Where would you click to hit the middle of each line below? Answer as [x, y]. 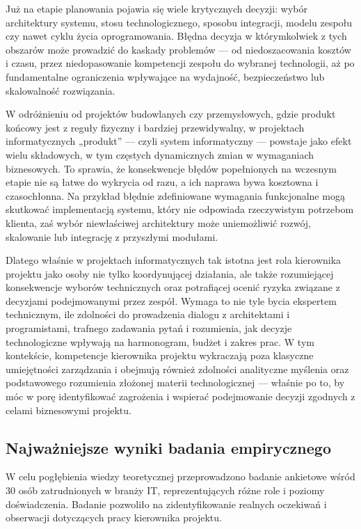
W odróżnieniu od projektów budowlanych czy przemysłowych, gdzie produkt [171, 114]
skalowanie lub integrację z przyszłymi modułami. [112, 236]
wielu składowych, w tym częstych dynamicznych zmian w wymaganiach [160, 154]
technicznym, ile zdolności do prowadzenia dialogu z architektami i [148, 314]
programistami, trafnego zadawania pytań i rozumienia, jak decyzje [149, 328]
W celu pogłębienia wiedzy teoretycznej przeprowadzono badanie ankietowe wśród [180, 476]
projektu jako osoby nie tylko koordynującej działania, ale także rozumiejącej [170, 273]
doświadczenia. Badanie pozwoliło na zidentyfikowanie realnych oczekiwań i [166, 504]
